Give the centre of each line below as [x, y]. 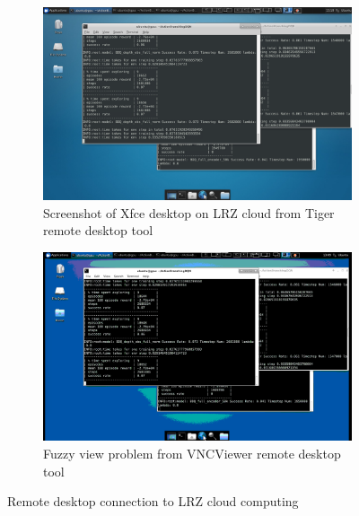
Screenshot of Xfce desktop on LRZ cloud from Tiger [189, 212]
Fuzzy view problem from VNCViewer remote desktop [192, 453]
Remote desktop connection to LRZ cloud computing [153, 501]
